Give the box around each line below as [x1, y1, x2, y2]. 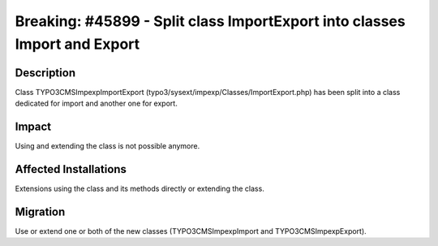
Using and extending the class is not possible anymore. [15, 141, 200, 151]
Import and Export [15, 35, 140, 53]
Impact [15, 120, 52, 134]
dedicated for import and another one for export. [15, 98, 178, 109]
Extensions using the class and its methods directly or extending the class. [15, 183, 265, 194]
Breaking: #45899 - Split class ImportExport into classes [15, 12, 406, 30]
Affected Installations [15, 162, 127, 176]
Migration [15, 205, 66, 218]
